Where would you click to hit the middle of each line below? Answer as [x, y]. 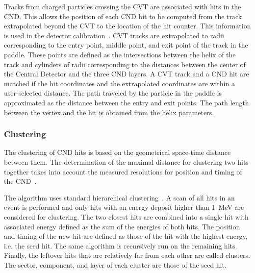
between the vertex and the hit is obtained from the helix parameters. [109, 112]
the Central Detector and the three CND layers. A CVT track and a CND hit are [127, 74]
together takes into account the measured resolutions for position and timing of [123, 171]
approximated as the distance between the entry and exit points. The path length [127, 102]
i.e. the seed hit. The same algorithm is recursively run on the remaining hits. [121, 245]
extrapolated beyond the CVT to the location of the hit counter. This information [127, 26]
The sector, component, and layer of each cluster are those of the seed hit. [115, 264]
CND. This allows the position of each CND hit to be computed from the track [123, 16]
